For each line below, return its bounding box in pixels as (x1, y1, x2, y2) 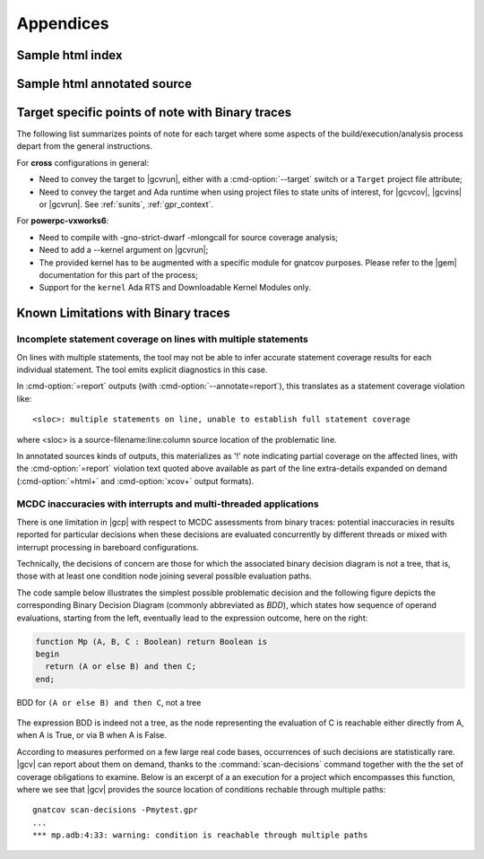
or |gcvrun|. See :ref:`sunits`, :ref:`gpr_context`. (39, 199, 214, 210)
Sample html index (16, 48, 123, 63)
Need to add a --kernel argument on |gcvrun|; (39, 245, 209, 256)
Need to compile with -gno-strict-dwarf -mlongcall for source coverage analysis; (39, 231, 339, 242)
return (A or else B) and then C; (45, 662, 197, 672)
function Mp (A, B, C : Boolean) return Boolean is (35, 637, 268, 646)
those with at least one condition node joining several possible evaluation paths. (16, 570, 313, 582)
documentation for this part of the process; (39, 270, 199, 280)
